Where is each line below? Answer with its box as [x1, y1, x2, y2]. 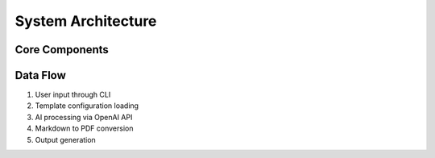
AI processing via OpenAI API [35, 112, 133, 122]
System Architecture [14, 12, 157, 30]
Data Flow [14, 69, 66, 82]
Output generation [35, 135, 96, 144]
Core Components [14, 43, 109, 56]
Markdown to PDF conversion [35, 123, 134, 133]
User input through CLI [35, 89, 111, 100]
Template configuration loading [35, 101, 139, 110]
